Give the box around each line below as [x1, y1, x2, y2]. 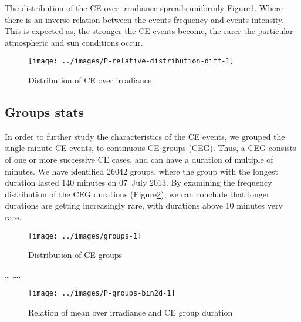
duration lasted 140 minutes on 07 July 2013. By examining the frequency [5, 176, 272, 189]
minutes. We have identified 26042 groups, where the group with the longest [5, 165, 278, 177]
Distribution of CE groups [28, 249, 123, 261]
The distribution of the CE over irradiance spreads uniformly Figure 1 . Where [5, 2, 283, 14]
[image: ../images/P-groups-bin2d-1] [28, 289, 175, 298]
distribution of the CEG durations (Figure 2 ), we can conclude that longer [5, 187, 270, 200]
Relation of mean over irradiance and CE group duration [28, 306, 233, 318]
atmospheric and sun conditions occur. [5, 36, 143, 48]
